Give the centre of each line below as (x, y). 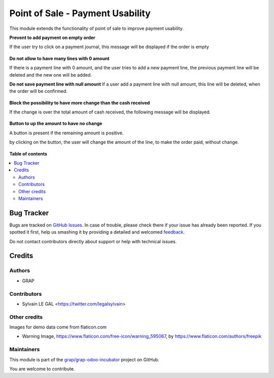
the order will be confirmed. (39, 91)
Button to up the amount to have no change (56, 124)
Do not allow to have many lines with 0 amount (59, 58)
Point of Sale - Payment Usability (80, 13)
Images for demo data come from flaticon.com (58, 327)
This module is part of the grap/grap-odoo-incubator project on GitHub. (84, 359)
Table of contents (28, 154)
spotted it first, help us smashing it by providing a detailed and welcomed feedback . (97, 232)
